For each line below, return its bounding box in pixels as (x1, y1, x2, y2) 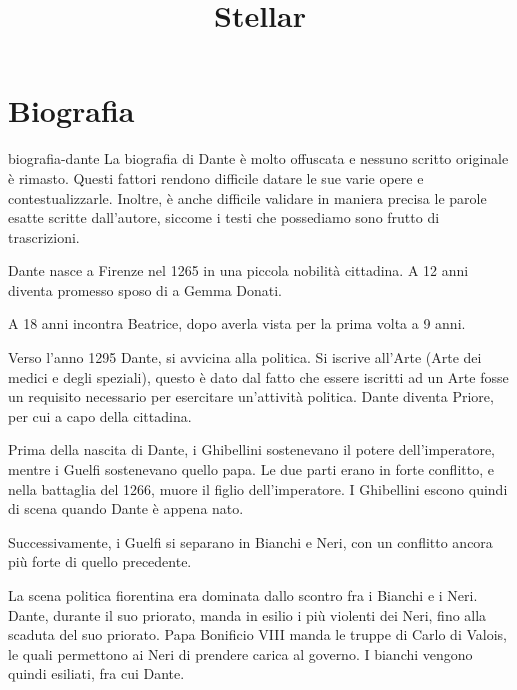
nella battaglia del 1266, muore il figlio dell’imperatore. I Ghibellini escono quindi (8, 478, 508, 499)
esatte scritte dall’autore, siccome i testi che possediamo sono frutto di (8, 207, 440, 228)
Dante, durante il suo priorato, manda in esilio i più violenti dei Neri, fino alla (8, 604, 487, 625)
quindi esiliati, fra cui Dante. (8, 663, 185, 684)
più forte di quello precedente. (8, 551, 192, 572)
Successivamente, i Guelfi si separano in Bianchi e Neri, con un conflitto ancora (8, 531, 493, 552)
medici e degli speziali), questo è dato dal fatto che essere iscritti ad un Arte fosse (8, 366, 509, 387)
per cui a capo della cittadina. (8, 405, 192, 426)
